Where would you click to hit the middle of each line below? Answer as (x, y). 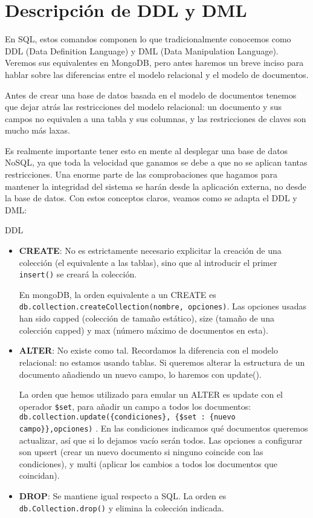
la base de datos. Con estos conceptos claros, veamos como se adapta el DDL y (151, 198)
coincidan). (39, 475)
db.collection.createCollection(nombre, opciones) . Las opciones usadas (163, 306)
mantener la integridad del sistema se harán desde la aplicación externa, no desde (156, 186)
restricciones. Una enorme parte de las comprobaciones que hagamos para (141, 174)
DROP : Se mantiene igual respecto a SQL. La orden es (123, 496)
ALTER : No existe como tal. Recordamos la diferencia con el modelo (148, 350)
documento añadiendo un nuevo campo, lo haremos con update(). (140, 374)
